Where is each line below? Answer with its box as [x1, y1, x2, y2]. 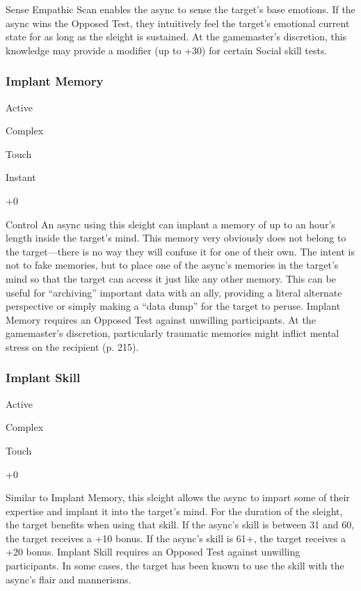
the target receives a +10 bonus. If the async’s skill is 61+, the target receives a [6, 530, 346, 545]
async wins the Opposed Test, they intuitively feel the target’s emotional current [6, 15, 350, 30]
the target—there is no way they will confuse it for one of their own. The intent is [6, 244, 355, 258]
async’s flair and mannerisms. [6, 572, 131, 586]
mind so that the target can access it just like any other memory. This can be [6, 271, 336, 285]
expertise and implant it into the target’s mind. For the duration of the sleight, [6, 503, 343, 518]
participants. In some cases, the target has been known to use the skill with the [6, 558, 344, 573]
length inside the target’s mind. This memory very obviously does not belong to [6, 230, 346, 245]
